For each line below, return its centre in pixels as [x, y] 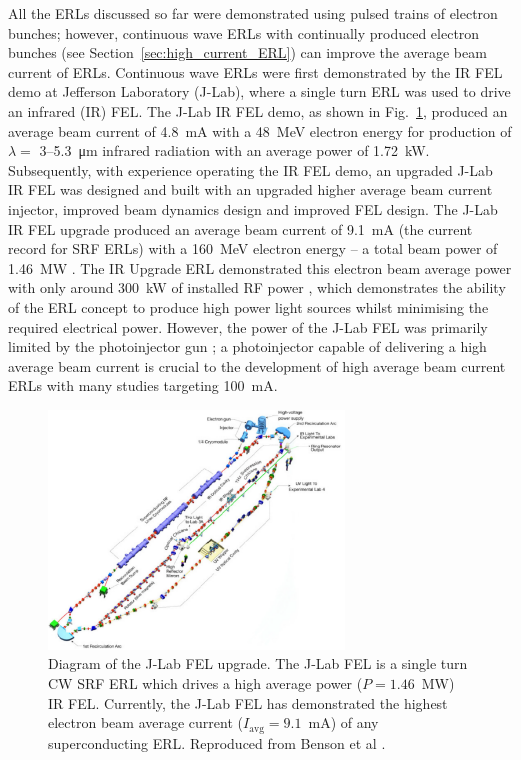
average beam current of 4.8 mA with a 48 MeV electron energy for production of [260, 130]
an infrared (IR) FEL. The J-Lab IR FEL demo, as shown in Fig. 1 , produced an [258, 110]
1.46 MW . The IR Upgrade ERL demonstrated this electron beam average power [260, 267]
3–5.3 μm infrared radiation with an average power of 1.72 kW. [234, 150]
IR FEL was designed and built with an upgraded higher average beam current [250, 189]
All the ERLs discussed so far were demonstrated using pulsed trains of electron [253, 13]
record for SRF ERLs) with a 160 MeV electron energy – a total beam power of [253, 248]
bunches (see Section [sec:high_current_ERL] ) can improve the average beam [247, 52]
